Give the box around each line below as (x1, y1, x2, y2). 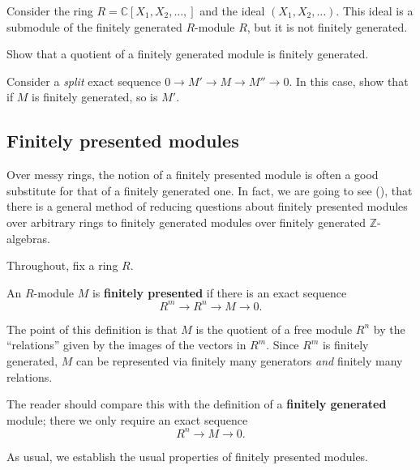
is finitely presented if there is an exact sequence (92, 284, 347, 301)
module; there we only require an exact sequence (6, 411, 248, 428)
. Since (266, 336, 299, 353)
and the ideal (199, 2, 265, 19)
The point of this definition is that (6, 320, 178, 337)
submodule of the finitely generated (6, 18, 182, 35)
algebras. (6, 229, 50, 246)
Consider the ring (6, 2, 93, 19)
